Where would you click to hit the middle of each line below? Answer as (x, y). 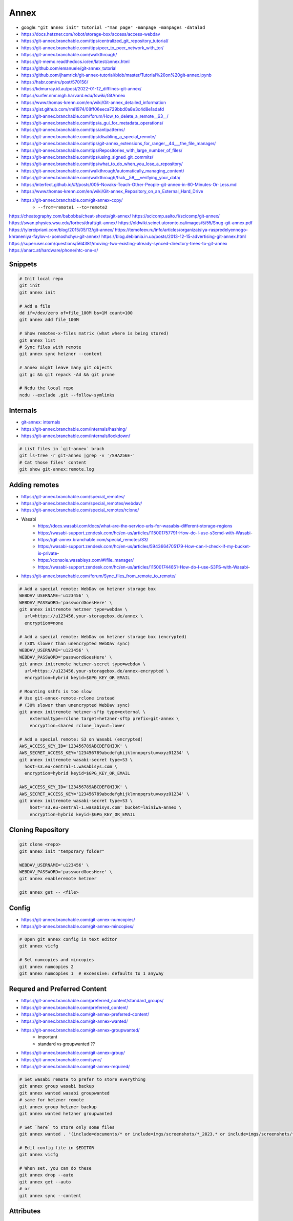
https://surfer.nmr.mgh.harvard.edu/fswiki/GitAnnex (73, 96)
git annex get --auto (45, 1182)
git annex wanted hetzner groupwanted (66, 1113)
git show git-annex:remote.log (57, 469)
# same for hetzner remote (52, 1100)
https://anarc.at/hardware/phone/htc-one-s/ (53, 250)
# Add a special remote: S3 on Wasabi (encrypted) (81, 739)
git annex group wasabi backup (57, 1086)
